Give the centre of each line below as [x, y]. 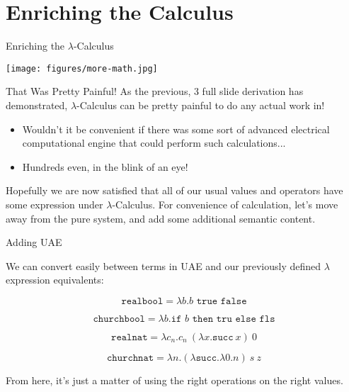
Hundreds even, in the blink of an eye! [105, 166]
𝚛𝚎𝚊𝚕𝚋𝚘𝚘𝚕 [142, 301]
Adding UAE [34, 242]
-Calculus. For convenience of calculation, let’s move [225, 204]
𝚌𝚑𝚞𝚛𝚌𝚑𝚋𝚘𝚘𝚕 [119, 319]
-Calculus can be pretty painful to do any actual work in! [201, 105]
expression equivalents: [55, 280]
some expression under [55, 204]
